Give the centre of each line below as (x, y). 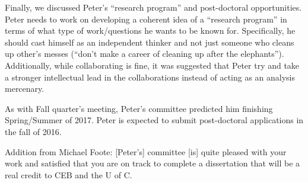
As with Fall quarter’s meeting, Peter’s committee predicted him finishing (139, 108)
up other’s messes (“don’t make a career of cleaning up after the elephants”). (145, 54)
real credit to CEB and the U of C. (69, 174)
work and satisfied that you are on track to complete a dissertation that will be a (153, 163)
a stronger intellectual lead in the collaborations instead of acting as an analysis (150, 77)
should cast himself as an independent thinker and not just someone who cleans (150, 42)
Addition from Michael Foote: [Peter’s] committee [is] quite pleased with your (146, 151)
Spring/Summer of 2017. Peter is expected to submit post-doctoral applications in (154, 120)
